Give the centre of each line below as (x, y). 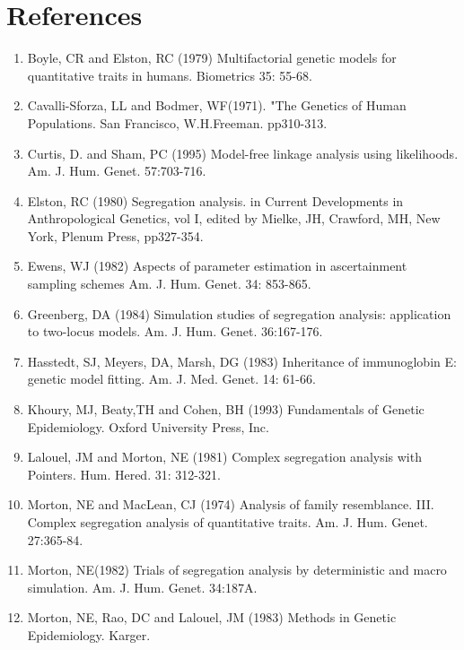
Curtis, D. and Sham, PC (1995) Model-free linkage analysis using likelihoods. (243, 153)
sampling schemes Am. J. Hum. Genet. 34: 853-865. (169, 284)
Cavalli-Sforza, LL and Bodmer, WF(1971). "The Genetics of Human (217, 105)
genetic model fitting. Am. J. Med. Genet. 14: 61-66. (171, 379)
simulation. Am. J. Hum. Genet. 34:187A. (142, 587)
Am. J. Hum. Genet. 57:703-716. (117, 171)
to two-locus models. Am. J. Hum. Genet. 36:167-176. (175, 331)
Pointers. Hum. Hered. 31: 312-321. (124, 474)
